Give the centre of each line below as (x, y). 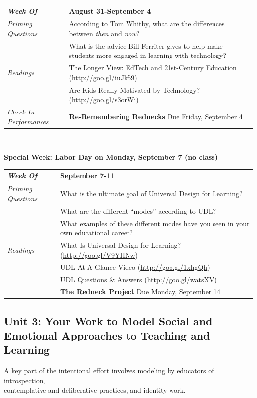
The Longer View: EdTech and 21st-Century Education (153, 68)
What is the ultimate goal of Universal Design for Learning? (151, 194)
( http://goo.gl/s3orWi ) (104, 99)
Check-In (21, 112)
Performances (28, 121)
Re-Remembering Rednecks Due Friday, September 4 (156, 116)
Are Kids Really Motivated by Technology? (134, 89)
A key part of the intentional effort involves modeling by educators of (109, 370)
